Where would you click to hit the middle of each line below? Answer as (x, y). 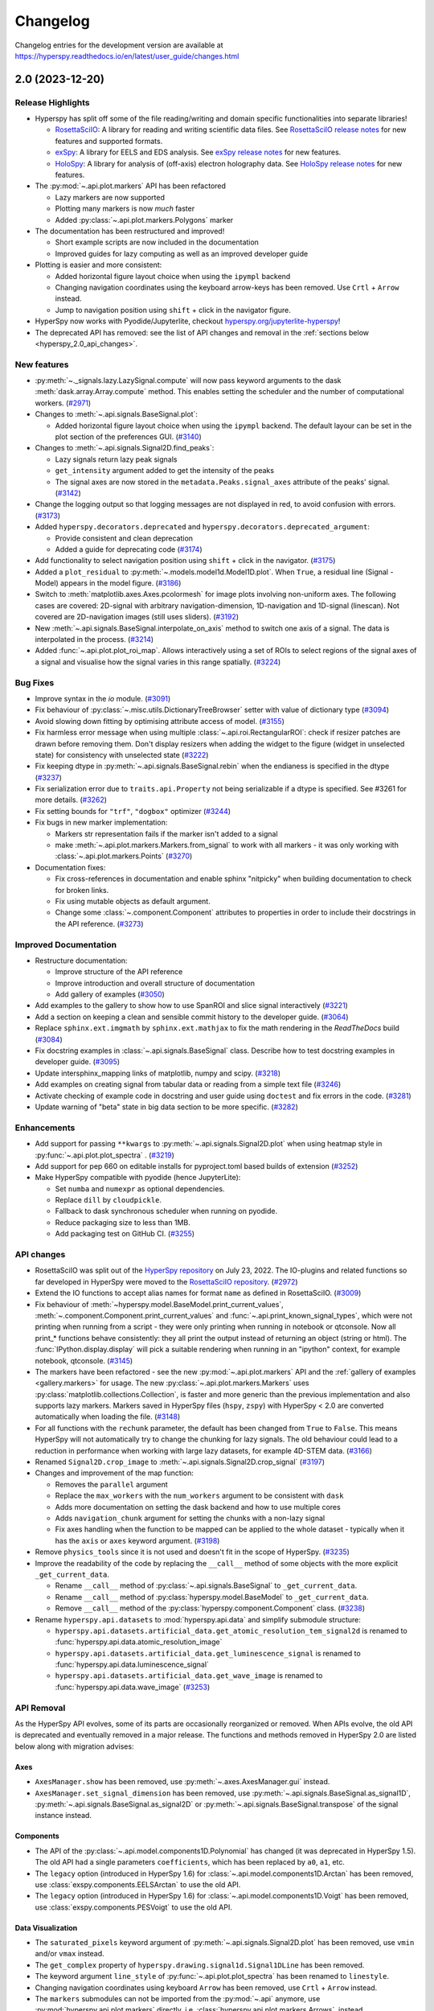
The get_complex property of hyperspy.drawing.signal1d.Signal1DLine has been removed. (200, 1965)
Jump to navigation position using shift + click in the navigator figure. (173, 310)
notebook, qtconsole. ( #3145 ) (84, 1360)
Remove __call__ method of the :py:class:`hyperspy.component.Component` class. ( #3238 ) (210, 1608)
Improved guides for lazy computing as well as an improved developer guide (182, 253)
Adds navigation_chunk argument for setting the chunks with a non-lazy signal (190, 1518)
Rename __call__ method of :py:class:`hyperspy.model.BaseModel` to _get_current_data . (212, 1597)
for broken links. (82, 890)
